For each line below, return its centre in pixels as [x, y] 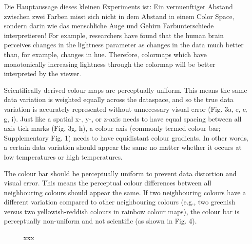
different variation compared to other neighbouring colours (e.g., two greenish [120, 202]
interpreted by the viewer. [43, 73]
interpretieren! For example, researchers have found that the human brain [114, 35]
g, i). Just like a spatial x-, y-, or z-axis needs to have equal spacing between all [123, 118]
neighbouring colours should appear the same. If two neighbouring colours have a [125, 192]
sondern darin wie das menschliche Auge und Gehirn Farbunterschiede [109, 26]
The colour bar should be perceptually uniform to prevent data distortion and [120, 173]
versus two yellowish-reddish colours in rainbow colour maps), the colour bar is [122, 211]
